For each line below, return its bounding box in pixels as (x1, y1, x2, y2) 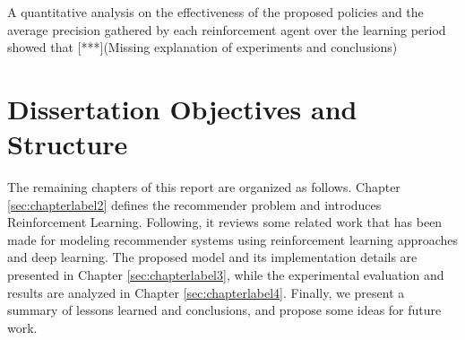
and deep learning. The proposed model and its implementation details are (7, 248, 418, 266)
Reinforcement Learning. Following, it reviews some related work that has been (7, 213, 443, 231)
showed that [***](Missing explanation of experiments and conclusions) (7, 38, 398, 57)
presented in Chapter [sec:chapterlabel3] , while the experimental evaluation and (7, 266, 444, 284)
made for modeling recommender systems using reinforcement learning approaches (7, 230, 459, 248)
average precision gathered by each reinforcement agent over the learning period (7, 20, 446, 39)
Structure (7, 126, 128, 162)
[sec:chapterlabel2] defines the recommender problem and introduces (7, 195, 382, 214)
